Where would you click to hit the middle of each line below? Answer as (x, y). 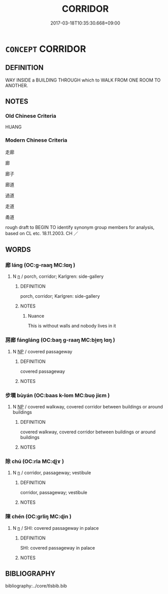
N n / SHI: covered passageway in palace (56, 528)
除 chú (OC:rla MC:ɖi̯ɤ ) (35, 461)
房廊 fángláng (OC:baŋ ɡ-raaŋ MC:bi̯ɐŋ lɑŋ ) (60, 340)
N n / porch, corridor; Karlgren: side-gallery (58, 276)
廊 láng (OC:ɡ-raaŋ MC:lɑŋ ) (40, 265)
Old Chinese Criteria (31, 116)
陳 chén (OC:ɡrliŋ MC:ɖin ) (39, 516)
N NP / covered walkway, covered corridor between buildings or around (88, 407)
